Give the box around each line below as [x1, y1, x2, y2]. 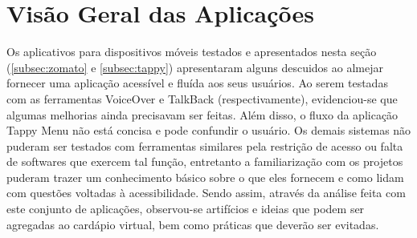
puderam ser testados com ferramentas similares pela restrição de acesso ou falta [6, 137, 403, 154]
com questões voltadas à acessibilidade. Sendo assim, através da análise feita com [6, 184, 406, 201]
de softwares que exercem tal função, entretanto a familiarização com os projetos [6, 153, 403, 170]
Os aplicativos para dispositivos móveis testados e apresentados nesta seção [6, 43, 377, 60]
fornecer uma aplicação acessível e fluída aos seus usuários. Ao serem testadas [6, 75, 388, 91]
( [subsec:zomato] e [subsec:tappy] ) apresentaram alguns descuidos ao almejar [6, 58, 383, 75]
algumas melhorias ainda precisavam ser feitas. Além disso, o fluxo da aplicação [6, 106, 399, 123]
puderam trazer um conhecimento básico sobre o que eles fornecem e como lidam [6, 168, 404, 185]
